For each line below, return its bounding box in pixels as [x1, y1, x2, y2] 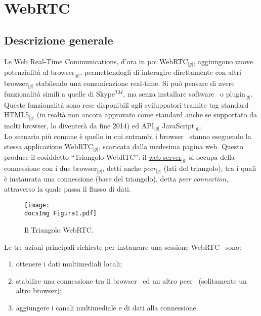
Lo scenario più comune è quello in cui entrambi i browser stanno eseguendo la [4, 131, 251, 142]
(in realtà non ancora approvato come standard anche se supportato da [36, 109, 257, 120]
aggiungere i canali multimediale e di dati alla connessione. [16, 302, 198, 312]
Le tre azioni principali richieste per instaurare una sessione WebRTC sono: [4, 241, 241, 252]
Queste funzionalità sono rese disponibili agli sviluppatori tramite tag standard [4, 99, 249, 110]
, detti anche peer [102, 162, 156, 173]
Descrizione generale [4, 32, 113, 48]
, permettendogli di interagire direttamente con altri [80, 67, 242, 77]
